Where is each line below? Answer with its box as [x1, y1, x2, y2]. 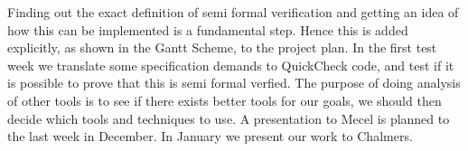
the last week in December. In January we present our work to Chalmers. [7, 127, 413, 146]
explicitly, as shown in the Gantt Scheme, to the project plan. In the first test [7, 38, 437, 57]
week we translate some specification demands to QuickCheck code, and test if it [7, 55, 454, 74]
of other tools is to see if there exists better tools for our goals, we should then [7, 90, 442, 109]
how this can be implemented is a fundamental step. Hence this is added [7, 20, 408, 39]
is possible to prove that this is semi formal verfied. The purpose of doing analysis [7, 73, 461, 92]
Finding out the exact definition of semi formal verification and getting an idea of [7, 3, 459, 21]
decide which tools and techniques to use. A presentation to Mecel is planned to [7, 109, 450, 127]
